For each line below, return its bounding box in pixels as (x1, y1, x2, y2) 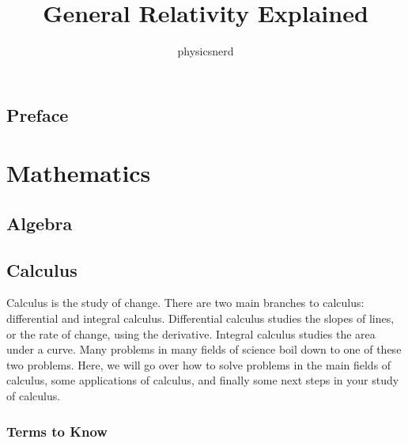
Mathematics (6, 157, 151, 189)
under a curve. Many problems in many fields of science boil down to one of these (6, 341, 402, 358)
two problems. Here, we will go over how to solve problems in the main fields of (6, 356, 391, 373)
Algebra (6, 210, 73, 235)
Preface (6, 102, 69, 127)
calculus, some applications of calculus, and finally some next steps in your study (6, 372, 399, 388)
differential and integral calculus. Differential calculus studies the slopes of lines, (6, 310, 395, 327)
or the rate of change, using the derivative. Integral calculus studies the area (6, 325, 376, 342)
